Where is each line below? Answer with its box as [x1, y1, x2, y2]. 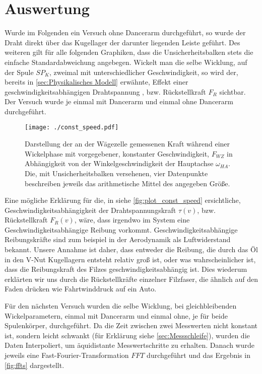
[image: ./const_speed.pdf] [25, 124, 119, 131]
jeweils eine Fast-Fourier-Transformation [5, 350, 129, 360]
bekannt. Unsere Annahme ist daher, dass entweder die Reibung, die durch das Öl [5, 244, 258, 255]
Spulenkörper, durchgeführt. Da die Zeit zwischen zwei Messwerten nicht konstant [5, 320, 257, 331]
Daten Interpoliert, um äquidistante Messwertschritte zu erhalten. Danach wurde [5, 340, 254, 350]
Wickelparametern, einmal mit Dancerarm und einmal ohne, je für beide [5, 310, 228, 321]
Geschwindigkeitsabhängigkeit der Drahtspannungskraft [5, 204, 176, 215]
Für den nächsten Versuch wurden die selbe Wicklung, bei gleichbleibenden [5, 301, 237, 311]
